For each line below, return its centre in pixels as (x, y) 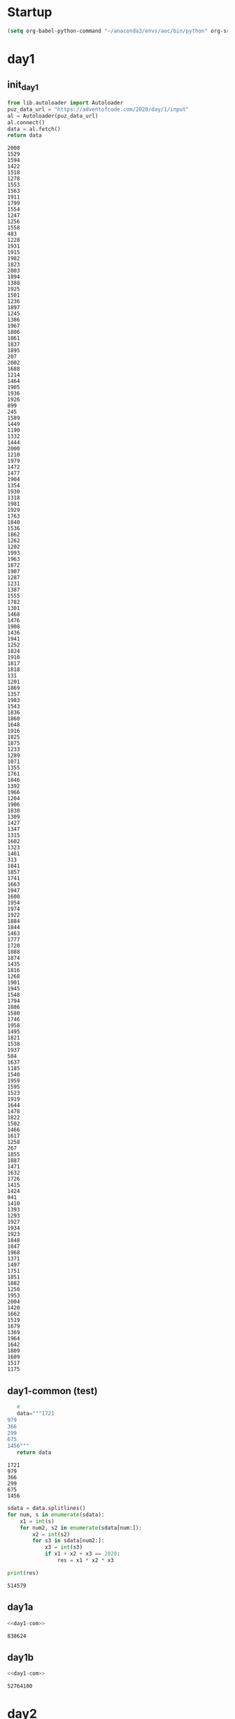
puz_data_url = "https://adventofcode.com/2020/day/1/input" (98, 109)
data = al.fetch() (34, 129)
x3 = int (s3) (63, 1547)
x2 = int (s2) (51, 1534)
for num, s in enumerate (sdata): (56, 1515)
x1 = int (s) (37, 1521)
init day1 (23, 86)
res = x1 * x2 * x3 (85, 1560)
